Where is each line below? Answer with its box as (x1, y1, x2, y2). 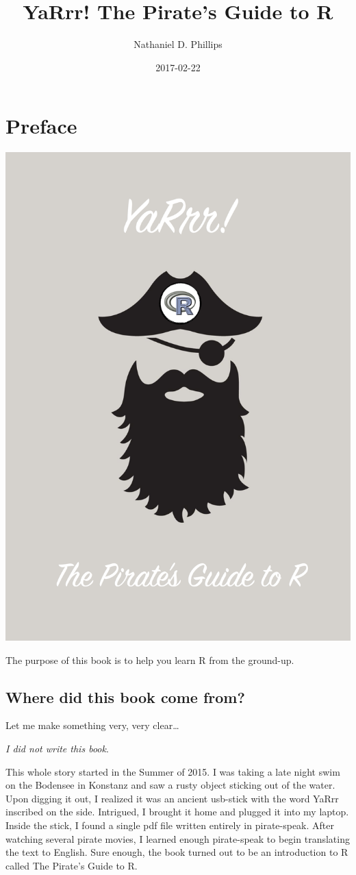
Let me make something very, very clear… (5, 718, 179, 732)
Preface (5, 112, 77, 140)
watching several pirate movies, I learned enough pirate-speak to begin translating (5, 831, 350, 846)
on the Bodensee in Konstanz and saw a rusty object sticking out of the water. (5, 778, 335, 792)
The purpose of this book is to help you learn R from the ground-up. (5, 652, 294, 667)
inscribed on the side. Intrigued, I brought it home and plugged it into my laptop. (5, 804, 349, 819)
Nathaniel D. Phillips (133, 37, 222, 51)
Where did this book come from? (5, 686, 245, 707)
